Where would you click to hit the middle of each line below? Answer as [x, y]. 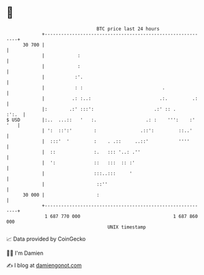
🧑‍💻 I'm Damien [25, 253]
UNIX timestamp [127, 227]
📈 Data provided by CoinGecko [46, 239]
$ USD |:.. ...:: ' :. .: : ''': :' [101, 120]
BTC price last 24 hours [128, 29]
